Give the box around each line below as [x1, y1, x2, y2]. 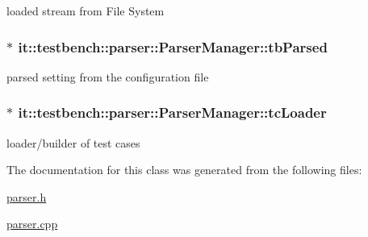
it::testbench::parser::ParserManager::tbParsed [18, 36, 328, 56]
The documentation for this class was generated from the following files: [6, 161, 362, 178]
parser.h [6, 188, 47, 205]
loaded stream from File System [6, 2, 165, 19]
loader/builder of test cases [6, 134, 140, 151]
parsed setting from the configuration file [6, 68, 209, 85]
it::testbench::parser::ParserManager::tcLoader [18, 102, 327, 123]
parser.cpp [6, 215, 58, 232]
